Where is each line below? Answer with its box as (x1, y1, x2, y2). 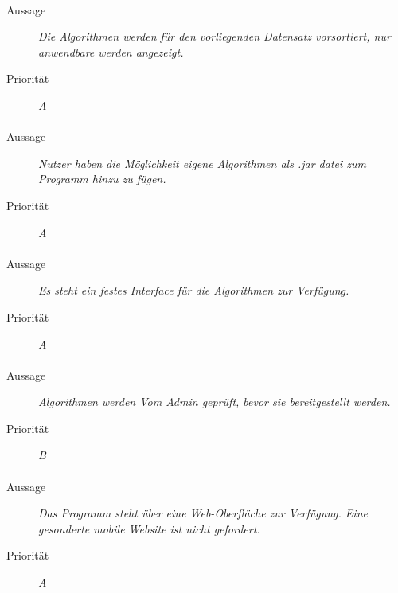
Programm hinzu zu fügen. (38, 170, 166, 187)
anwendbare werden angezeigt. (38, 43, 184, 60)
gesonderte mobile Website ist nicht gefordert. (38, 520, 260, 536)
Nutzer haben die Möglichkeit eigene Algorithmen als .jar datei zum (38, 154, 366, 171)
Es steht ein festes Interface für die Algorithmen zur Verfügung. (38, 282, 349, 298)
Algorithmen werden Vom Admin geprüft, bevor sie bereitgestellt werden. (38, 393, 391, 410)
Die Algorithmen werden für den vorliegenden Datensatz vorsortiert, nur (38, 28, 391, 45)
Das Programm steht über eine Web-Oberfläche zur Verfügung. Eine (38, 505, 368, 521)
